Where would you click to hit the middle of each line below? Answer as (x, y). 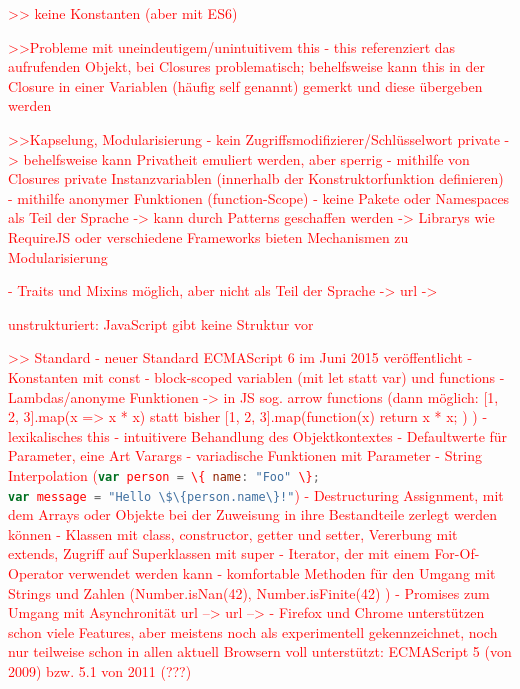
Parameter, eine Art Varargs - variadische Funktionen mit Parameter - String (245, 455)
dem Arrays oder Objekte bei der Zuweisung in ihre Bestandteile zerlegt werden (253, 514)
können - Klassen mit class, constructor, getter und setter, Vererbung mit (233, 533)
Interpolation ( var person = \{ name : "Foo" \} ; (164, 474)
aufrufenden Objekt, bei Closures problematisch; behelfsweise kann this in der (247, 66)
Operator (36, 572)
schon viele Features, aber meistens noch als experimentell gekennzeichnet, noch (253, 631)
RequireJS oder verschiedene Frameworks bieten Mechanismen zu (208, 236)
